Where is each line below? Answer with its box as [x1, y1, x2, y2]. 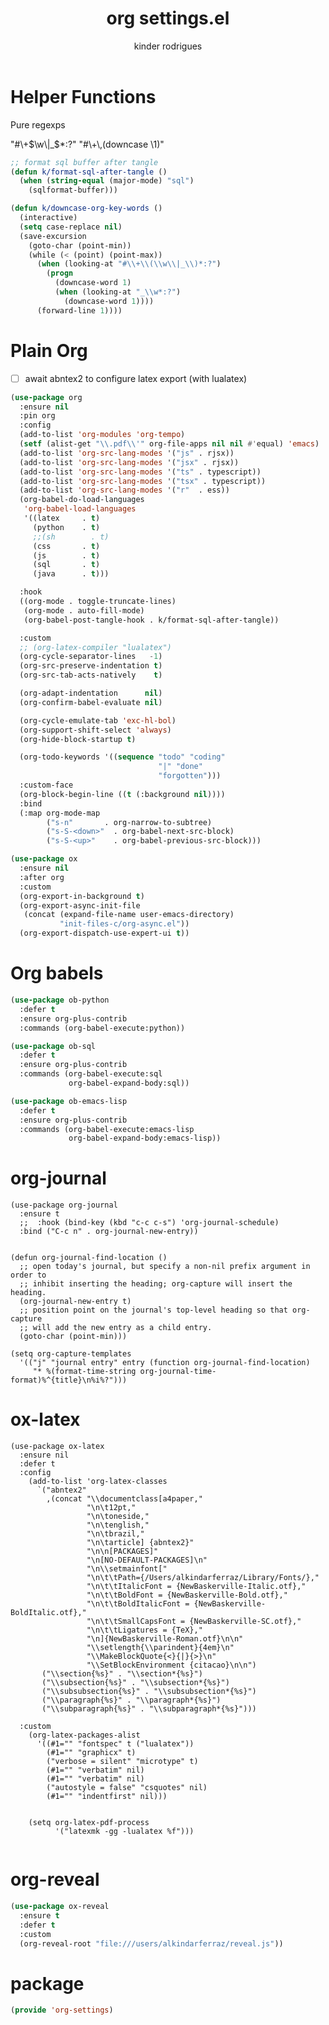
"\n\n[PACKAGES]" [86, 1547, 159, 1557]
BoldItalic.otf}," [10, 1608, 87, 1618]
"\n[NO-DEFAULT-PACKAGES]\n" [86, 1555, 208, 1566]
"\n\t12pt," [86, 1503, 137, 1513]
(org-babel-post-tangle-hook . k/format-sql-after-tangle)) [23, 615, 280, 625]
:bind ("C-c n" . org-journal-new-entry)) [19, 1227, 199, 1237]
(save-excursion [19, 231, 87, 241]
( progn [46, 268, 74, 279]
